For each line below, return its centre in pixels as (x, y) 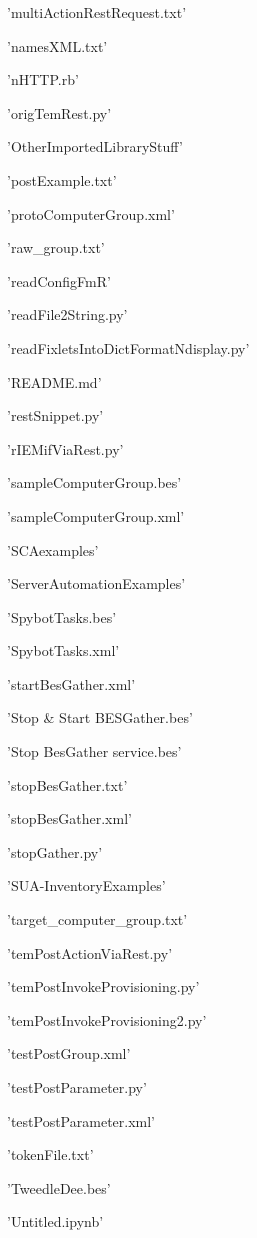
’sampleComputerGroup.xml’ (96, 515)
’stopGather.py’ (55, 851)
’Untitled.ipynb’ (55, 1221)
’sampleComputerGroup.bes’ (94, 482)
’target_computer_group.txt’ (97, 919)
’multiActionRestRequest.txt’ (97, 12)
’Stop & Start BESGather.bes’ (100, 717)
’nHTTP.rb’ (43, 79)
